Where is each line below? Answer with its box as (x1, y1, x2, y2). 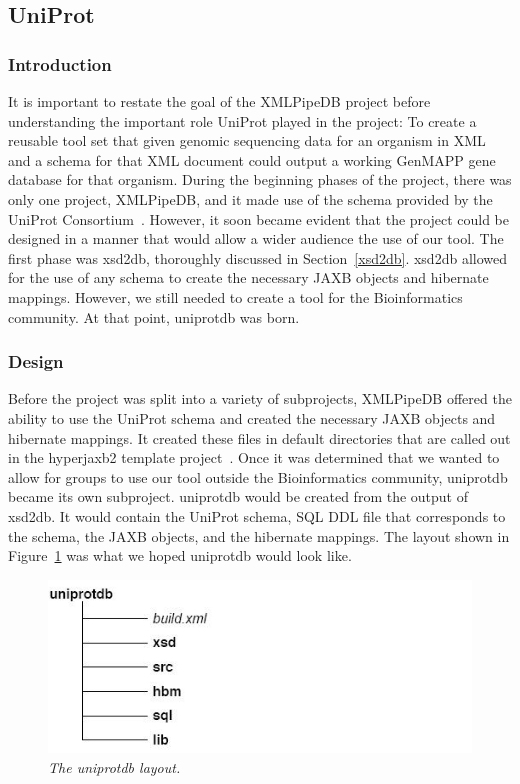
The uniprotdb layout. (48, 756, 181, 777)
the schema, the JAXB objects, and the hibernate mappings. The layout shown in (8, 525, 510, 546)
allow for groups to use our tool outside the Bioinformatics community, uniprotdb (8, 466, 508, 487)
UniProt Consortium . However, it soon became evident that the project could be (8, 208, 510, 229)
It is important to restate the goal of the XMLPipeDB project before (8, 91, 431, 111)
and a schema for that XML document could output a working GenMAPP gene (8, 149, 496, 170)
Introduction (8, 51, 112, 76)
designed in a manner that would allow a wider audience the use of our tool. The (8, 228, 504, 249)
